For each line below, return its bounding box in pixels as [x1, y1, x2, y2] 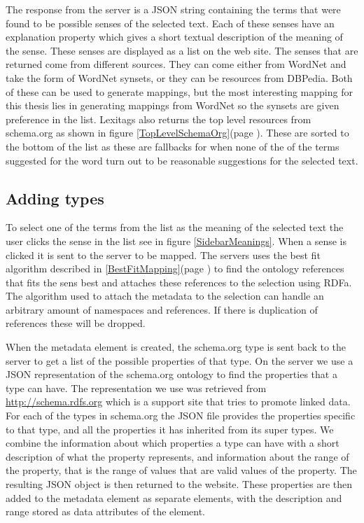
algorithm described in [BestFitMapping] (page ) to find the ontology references [6, 261, 344, 276]
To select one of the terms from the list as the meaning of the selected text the [6, 220, 344, 235]
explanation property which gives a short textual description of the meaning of [6, 29, 343, 44]
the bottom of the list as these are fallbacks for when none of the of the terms [6, 139, 339, 153]
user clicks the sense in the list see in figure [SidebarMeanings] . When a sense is [6, 233, 346, 248]
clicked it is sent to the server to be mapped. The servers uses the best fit [6, 247, 321, 262]
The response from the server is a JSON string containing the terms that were [6, 2, 341, 16]
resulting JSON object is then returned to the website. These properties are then [6, 477, 353, 491]
